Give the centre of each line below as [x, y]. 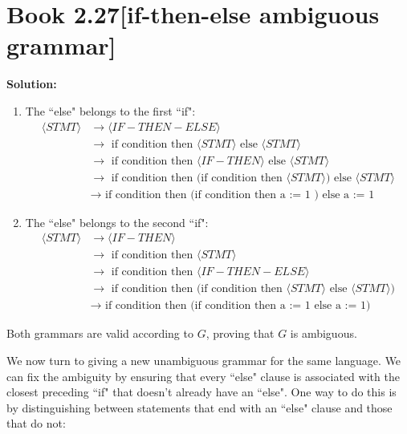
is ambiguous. [324, 333]
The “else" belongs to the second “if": [117, 222]
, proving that [240, 333]
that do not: [36, 423]
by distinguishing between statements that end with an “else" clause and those [199, 407]
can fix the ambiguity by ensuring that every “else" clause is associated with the [203, 376]
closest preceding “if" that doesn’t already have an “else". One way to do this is [201, 392]
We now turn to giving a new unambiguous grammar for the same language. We [204, 360]
